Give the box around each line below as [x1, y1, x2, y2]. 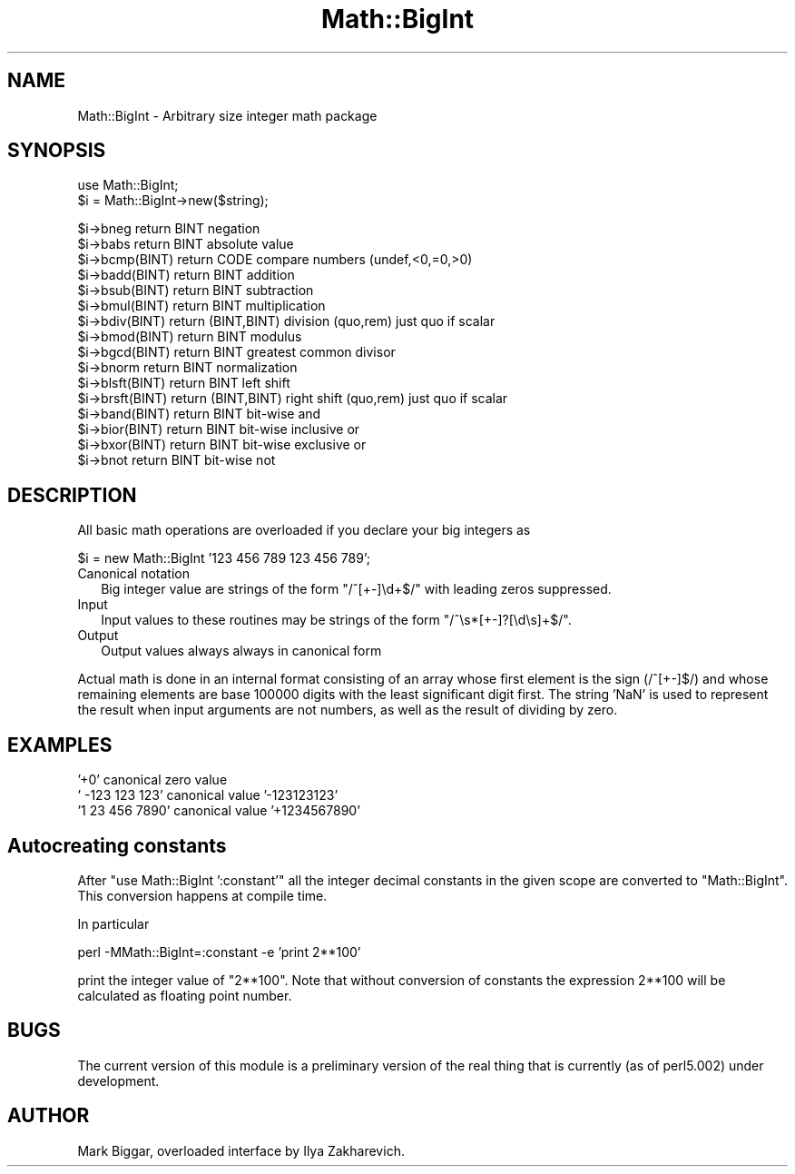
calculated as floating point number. [77, 987, 292, 1003]
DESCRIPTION [7, 483, 137, 507]
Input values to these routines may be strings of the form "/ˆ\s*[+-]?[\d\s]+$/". [101, 612, 572, 628]
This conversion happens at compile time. [77, 887, 328, 903]
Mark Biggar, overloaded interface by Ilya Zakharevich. [77, 1142, 405, 1159]
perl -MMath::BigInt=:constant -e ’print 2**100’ [77, 943, 361, 960]
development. [77, 1072, 160, 1089]
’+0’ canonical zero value [77, 772, 228, 788]
